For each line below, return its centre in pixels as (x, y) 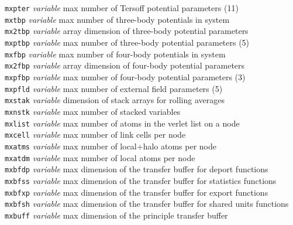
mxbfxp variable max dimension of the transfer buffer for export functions (137, 192)
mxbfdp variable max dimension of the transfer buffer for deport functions (137, 169)
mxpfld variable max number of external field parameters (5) (114, 88)
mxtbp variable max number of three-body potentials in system (117, 19)
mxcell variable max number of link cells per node (95, 134)
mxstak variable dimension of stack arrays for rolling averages (115, 100)
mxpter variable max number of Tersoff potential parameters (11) (122, 8)
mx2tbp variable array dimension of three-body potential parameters (127, 31)
